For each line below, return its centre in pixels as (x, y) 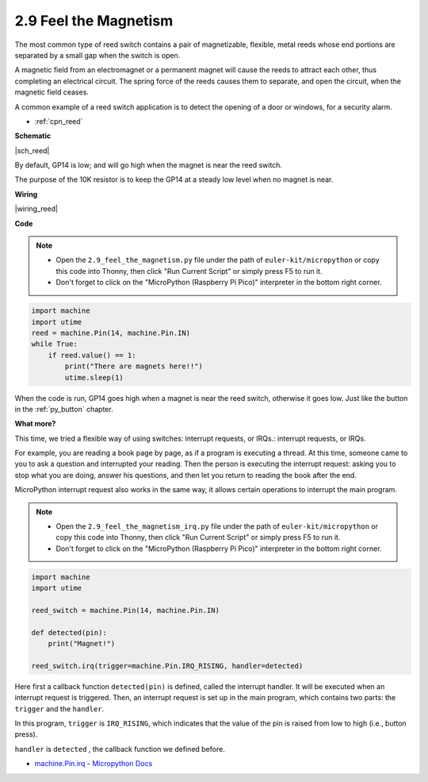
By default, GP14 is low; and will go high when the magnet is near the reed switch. (149, 165)
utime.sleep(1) (94, 378)
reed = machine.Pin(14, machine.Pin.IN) (111, 333)
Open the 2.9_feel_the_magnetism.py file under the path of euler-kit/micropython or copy (218, 260)
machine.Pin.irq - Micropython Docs (94, 764)
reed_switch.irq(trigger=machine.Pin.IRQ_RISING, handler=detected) (167, 666)
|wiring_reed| (36, 209)
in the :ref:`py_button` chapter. (64, 409)
